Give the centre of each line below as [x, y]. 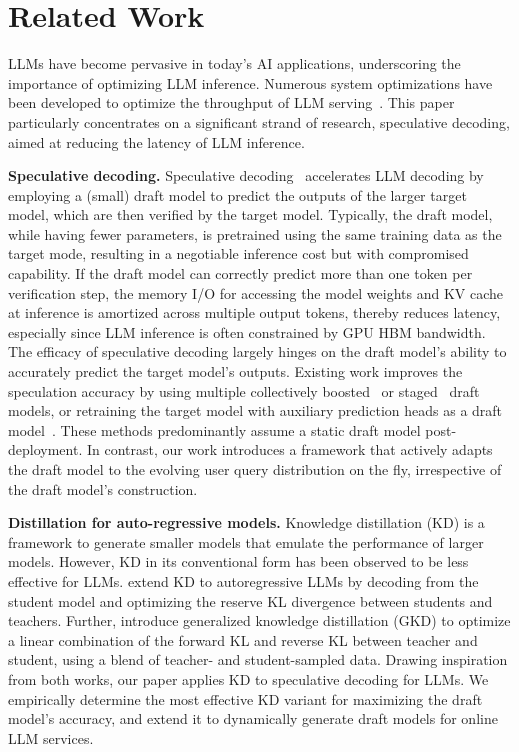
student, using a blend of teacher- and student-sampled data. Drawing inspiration [258, 659]
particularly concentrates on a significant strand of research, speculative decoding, [259, 121]
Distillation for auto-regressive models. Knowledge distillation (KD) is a [246, 522]
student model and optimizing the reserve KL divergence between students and [250, 600]
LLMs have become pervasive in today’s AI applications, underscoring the [234, 63]
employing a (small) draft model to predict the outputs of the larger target [237, 194]
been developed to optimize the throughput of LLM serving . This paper [231, 102]
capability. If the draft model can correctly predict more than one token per [240, 273]
